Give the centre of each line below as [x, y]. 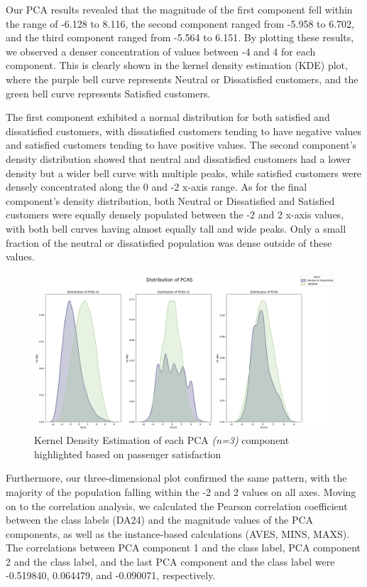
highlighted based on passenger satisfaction [128, 454]
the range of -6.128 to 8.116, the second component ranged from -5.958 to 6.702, [180, 23]
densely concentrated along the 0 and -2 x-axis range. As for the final [157, 187]
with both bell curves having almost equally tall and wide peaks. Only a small [176, 228]
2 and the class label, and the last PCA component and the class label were [170, 561]
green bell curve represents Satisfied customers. [108, 93]
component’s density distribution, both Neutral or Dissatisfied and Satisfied [170, 200]
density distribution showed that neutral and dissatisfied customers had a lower [179, 158]
